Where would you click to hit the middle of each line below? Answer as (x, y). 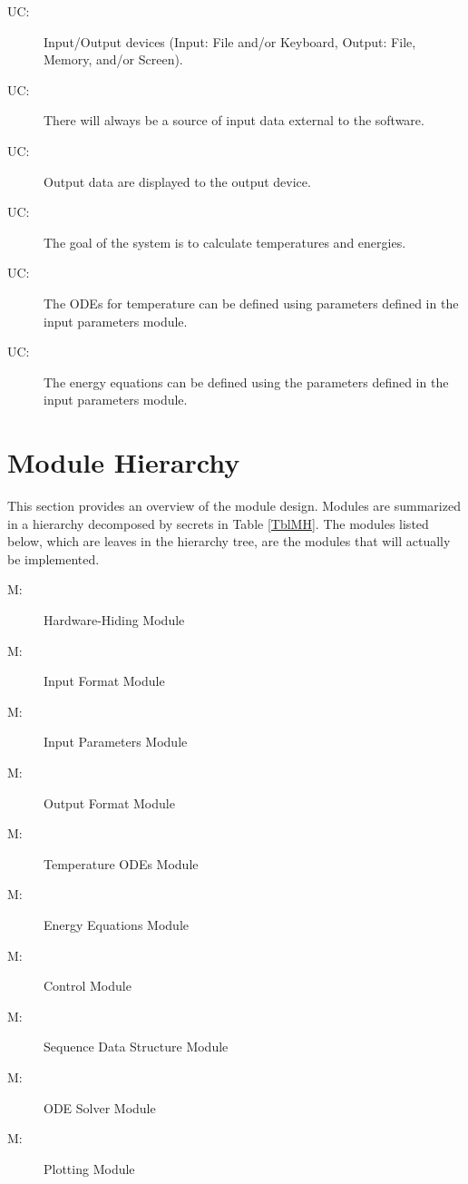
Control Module (88, 986)
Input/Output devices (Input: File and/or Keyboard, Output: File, (230, 41)
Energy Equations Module (116, 924)
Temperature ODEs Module (121, 863)
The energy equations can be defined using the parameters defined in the (246, 382)
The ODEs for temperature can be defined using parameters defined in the (251, 303)
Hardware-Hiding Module (114, 620)
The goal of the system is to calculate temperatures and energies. (225, 242)
